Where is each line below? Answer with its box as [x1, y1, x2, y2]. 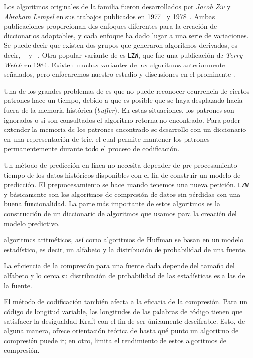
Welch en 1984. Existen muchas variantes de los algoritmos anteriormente [4, 59, 225, 69]
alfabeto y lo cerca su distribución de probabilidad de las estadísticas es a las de [4, 270, 245, 280]
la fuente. [4, 280, 32, 290]
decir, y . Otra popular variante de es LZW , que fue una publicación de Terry [4, 49, 243, 60]
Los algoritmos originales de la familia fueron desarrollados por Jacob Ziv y [4, 1, 231, 11]
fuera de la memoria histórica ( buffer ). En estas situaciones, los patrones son [4, 105, 234, 115]
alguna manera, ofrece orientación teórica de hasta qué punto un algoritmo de [4, 325, 239, 335]
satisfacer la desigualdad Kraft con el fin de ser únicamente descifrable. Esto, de [4, 316, 245, 326]
